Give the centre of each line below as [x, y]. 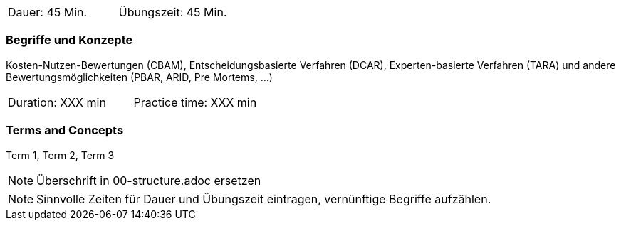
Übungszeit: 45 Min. [173, 12]
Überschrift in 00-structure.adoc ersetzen [149, 180]
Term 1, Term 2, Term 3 [60, 155]
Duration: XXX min [57, 102]
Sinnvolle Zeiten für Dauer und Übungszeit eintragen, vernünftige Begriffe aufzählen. [264, 199]
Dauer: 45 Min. [48, 12]
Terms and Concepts [65, 130]
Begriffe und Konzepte [69, 40]
